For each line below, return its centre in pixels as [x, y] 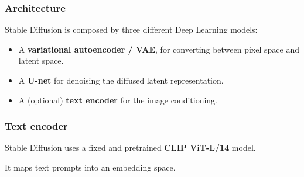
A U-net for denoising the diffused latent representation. [121, 80]
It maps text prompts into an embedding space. [90, 167]
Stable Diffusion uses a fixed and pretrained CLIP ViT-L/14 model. [130, 147]
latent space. [41, 60]
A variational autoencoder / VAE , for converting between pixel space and [159, 49]
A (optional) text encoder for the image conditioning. [118, 100]
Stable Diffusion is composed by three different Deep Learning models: [131, 29]
